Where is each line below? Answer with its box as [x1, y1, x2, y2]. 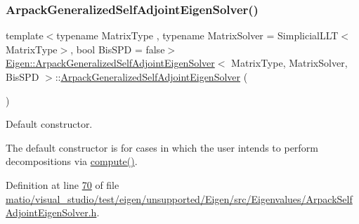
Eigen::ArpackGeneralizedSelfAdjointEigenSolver [6, 55, 215, 70]
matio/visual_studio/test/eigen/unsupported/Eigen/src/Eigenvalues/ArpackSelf [6, 191, 353, 206]
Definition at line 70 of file [6, 177, 119, 192]
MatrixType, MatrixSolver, [231, 55, 348, 70]
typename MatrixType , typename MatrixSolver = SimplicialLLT [56, 28, 339, 43]
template [6, 28, 44, 43]
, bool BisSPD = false [70, 41, 165, 56]
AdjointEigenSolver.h [6, 205, 97, 220]
